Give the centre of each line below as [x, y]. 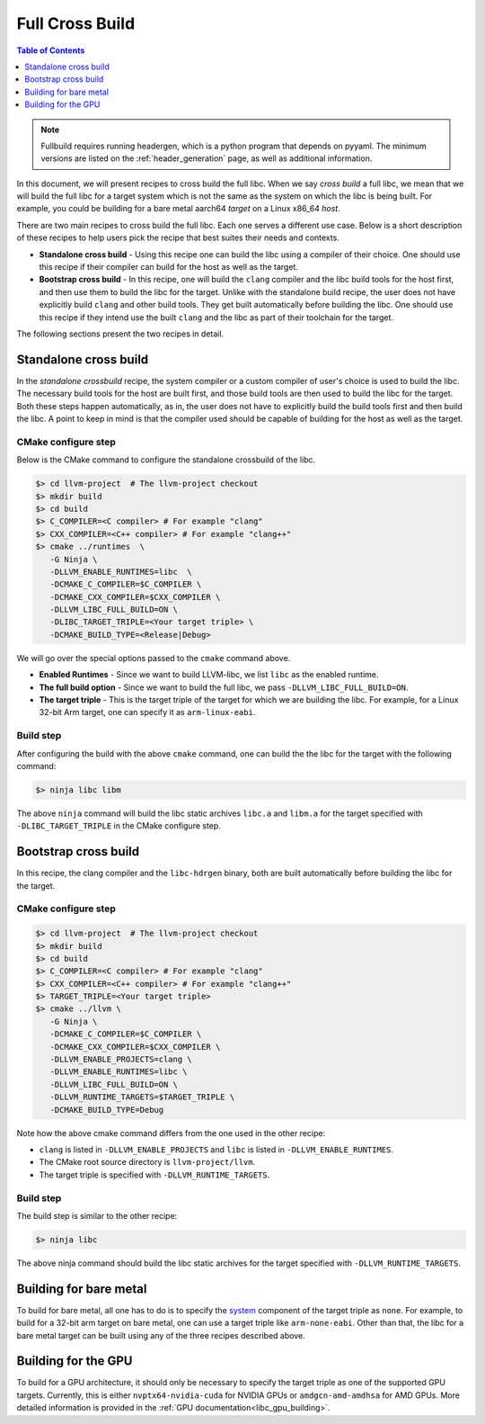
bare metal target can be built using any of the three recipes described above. [161, 1335]
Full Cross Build [76, 23]
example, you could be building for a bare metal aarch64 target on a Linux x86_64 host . [178, 209]
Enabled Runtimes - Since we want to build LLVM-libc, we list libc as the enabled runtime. [209, 675]
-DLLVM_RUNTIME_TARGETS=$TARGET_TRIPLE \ [142, 1097]
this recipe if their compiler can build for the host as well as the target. [168, 267]
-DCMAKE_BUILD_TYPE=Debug [107, 1110]
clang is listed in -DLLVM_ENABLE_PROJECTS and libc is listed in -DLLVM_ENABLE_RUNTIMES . [216, 1149]
